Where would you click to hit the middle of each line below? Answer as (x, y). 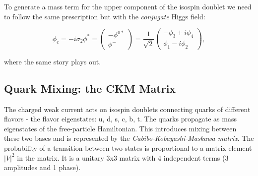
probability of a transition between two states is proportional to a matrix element (128, 148)
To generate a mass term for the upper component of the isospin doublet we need (128, 6)
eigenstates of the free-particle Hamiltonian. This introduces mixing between (120, 128)
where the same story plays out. (53, 61)
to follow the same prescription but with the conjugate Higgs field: (105, 16)
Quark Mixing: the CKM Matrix (90, 88)
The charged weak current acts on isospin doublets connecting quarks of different (127, 109)
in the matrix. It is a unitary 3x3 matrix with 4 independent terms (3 (123, 157)
